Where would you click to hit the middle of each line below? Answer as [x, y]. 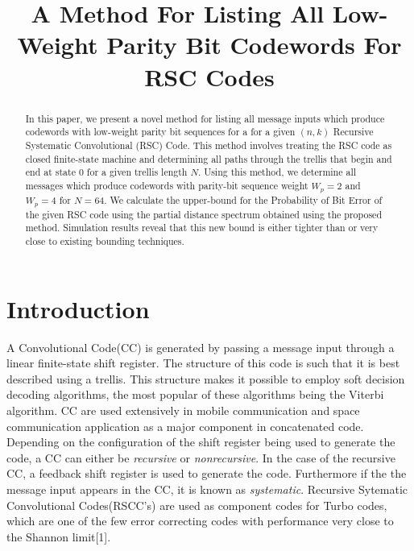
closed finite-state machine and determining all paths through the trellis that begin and [209, 158]
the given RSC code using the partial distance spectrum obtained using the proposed [204, 214]
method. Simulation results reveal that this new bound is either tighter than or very [202, 228]
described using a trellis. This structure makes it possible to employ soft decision [206, 378]
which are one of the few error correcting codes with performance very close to [200, 521]
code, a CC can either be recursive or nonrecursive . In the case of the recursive [201, 457]
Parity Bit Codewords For [254, 45]
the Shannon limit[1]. [59, 536]
